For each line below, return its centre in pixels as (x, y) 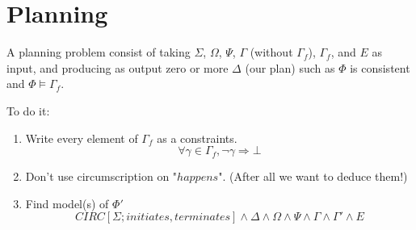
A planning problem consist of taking (99, 52)
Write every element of (82, 138)
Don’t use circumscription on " (101, 176)
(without (271, 52)
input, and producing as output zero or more (118, 67)
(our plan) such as (290, 67)
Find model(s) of (67, 203)
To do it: (28, 110)
